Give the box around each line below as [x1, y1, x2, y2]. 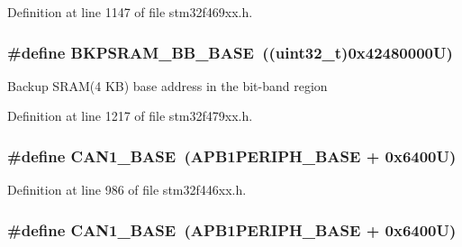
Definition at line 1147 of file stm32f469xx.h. [7, 3, 253, 21]
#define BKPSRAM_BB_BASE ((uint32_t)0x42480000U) [7, 41, 453, 63]
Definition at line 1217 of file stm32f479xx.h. [7, 106, 253, 125]
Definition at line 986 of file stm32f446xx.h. [7, 180, 247, 199]
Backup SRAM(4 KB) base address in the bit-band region [7, 76, 328, 95]
